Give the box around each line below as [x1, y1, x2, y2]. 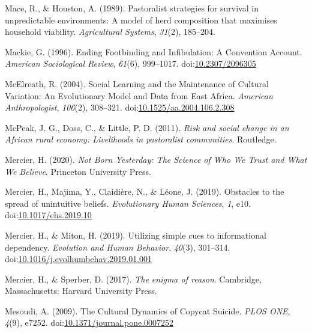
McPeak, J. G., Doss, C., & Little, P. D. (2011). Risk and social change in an [5, 121, 289, 133]
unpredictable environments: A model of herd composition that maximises [5, 13, 277, 26]
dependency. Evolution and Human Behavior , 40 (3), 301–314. [5, 240, 230, 253]
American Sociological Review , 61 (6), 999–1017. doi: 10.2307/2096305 [5, 57, 256, 70]
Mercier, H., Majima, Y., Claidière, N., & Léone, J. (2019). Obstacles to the [5, 185, 284, 198]
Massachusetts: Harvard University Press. [5, 284, 157, 297]
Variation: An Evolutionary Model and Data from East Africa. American [5, 89, 273, 102]
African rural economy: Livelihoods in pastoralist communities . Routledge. [5, 133, 277, 145]
